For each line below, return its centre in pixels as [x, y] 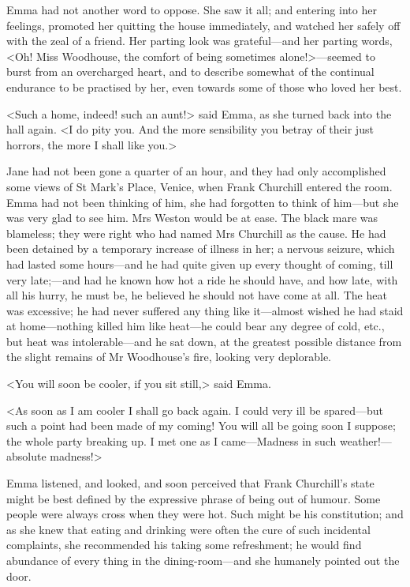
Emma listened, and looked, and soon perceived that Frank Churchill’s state [190, 483]
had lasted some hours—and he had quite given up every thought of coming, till [200, 263]
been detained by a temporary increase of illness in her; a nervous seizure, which [201, 248]
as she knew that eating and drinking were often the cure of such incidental [188, 529]
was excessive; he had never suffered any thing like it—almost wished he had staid [205, 310]
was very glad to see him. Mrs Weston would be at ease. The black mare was [192, 218]
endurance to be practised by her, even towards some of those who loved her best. [204, 87]
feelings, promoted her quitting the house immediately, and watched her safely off [203, 25]
